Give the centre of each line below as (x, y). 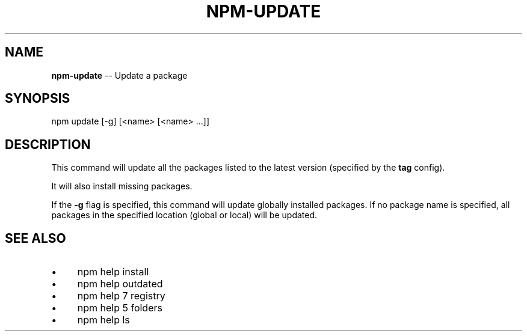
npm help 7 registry (121, 296)
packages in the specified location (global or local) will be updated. (184, 215)
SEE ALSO (35, 238)
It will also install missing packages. (122, 186)
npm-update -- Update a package (119, 75)
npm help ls (103, 320)
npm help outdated (120, 284)
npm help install (113, 272)
